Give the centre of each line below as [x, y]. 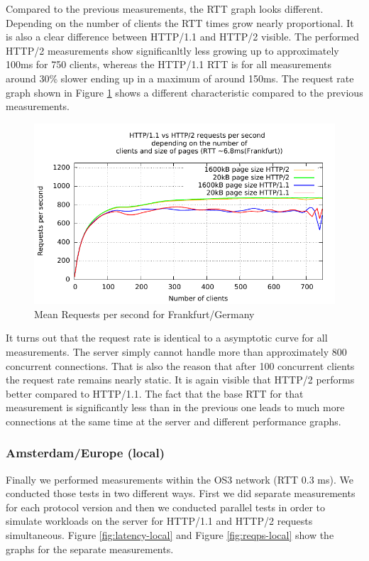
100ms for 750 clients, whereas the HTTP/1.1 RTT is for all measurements [169, 64]
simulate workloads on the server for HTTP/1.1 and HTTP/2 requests [159, 521]
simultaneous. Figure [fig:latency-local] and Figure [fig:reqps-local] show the [170, 535]
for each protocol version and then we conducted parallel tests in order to [166, 507]
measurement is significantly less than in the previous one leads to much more [175, 407]
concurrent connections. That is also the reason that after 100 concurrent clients [180, 365]
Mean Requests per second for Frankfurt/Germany [144, 314]
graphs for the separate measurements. [90, 549]
